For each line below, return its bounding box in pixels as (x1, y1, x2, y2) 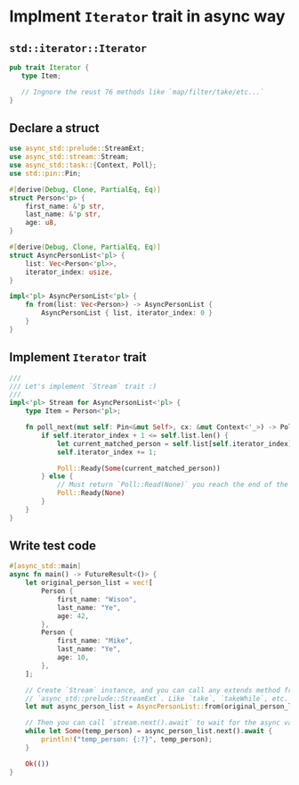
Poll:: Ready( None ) (56, 489, 125, 498)
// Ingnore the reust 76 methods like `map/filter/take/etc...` (20, 87, 265, 96)
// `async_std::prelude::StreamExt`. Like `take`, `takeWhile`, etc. (25, 694, 289, 703)
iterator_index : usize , (25, 268, 114, 277)
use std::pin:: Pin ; (9, 169, 82, 178)
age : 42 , (56, 611, 90, 621)
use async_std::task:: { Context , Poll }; (9, 161, 158, 170)
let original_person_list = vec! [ (25, 578, 153, 588)
